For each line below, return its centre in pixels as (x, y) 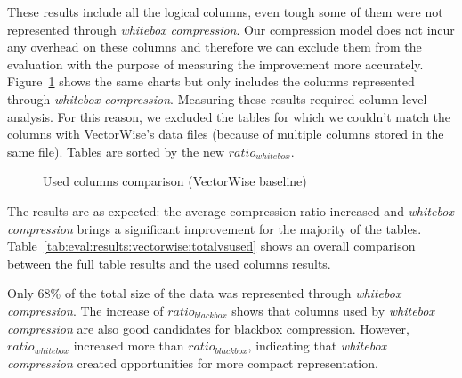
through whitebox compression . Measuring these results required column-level (217, 98)
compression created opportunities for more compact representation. (193, 362)
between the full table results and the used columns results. (169, 263)
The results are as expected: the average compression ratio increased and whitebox (231, 210)
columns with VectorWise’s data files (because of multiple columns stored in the (226, 134)
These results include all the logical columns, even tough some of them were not (225, 12)
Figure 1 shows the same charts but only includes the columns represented (211, 81)
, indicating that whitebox (317, 346)
